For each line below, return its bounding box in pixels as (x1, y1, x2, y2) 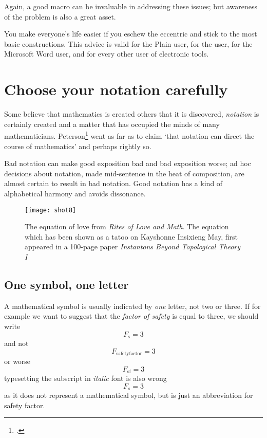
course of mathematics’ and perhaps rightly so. (4, 140, 151, 151)
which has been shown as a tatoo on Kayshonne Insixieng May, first (25, 231, 238, 242)
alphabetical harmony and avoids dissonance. (4, 188, 146, 198)
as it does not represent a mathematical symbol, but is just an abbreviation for (4, 390, 253, 400)
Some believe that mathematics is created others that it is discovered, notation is (4, 108, 259, 119)
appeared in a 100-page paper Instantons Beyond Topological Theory (25, 241, 241, 252)
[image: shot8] (25, 206, 77, 214)
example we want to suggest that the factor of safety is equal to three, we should (4, 311, 259, 321)
